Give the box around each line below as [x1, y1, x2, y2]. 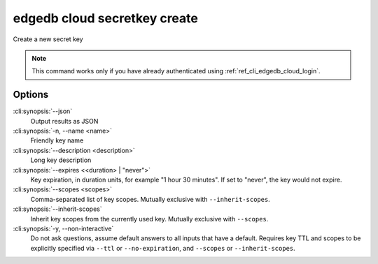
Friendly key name [30, 136, 84, 145]
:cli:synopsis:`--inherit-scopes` [13, 205, 103, 213]
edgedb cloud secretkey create [13, 10, 199, 26]
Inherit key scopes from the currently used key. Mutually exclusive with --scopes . [30, 214, 269, 223]
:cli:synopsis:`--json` [13, 107, 73, 115]
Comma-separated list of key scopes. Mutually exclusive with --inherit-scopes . [30, 195, 271, 203]
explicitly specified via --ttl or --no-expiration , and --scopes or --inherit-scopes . [30, 244, 295, 252]
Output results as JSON [30, 117, 99, 125]
